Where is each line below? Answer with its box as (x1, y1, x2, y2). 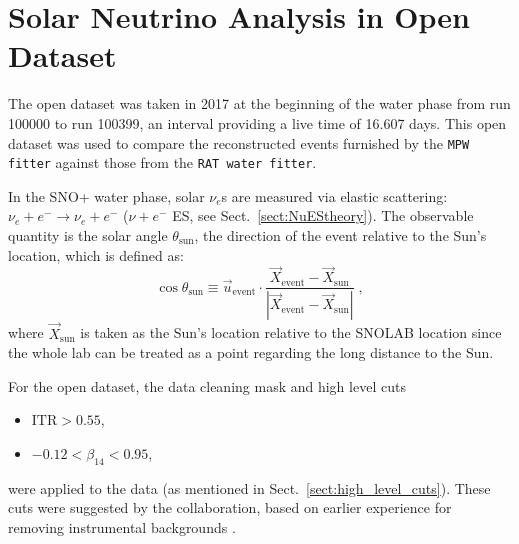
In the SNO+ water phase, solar (8, 185, 205, 206)
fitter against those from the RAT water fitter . (8, 152, 317, 173)
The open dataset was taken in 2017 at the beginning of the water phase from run (8, 93, 511, 114)
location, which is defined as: (8, 244, 184, 265)
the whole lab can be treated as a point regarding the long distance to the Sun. (8, 342, 494, 363)
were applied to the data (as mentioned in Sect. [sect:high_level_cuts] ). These (8, 477, 491, 498)
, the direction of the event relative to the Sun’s (194, 225, 487, 245)
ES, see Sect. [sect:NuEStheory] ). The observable (172, 205, 474, 226)
